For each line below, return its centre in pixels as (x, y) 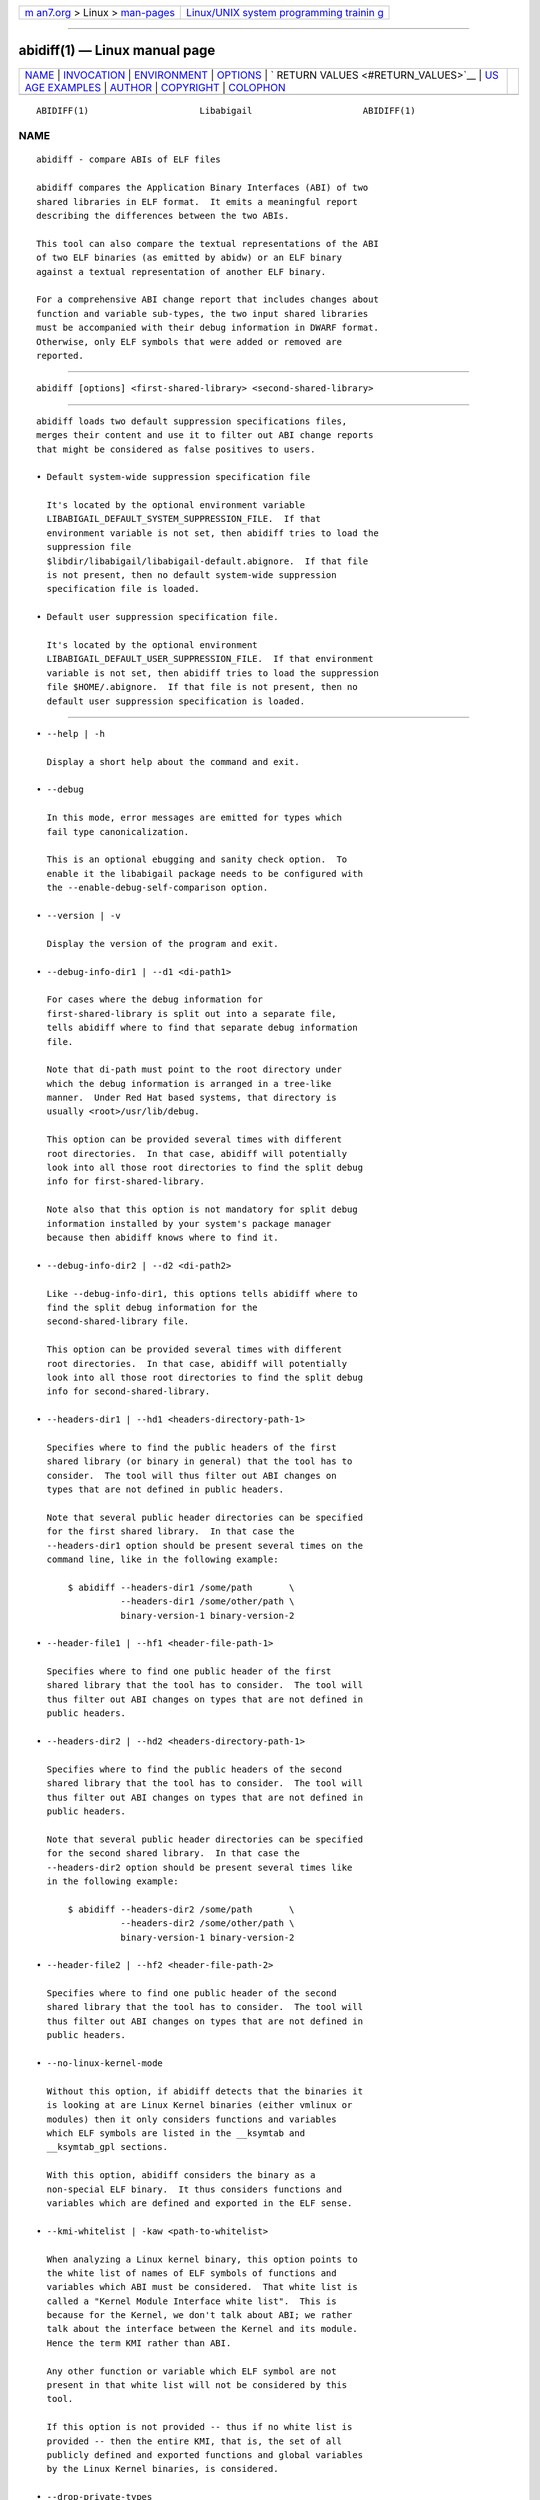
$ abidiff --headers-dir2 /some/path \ (181, 1909)
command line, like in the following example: (162, 1559)
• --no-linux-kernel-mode (100, 2063)
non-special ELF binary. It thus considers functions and (194, 2189)
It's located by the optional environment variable (175, 505)
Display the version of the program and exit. (162, 943)
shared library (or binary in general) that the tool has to (199, 1461)
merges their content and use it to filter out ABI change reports (205, 435)
